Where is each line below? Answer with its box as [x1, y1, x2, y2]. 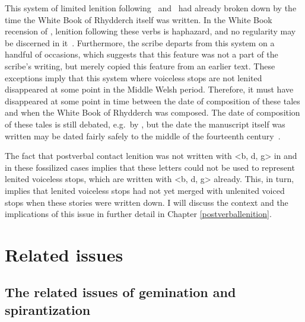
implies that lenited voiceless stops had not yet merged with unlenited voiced [5, 184, 285, 196]
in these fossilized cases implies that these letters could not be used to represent [5, 161, 295, 173]
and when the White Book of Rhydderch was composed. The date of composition [5, 106, 300, 119]
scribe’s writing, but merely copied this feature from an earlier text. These [5, 59, 275, 72]
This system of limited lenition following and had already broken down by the [5, 2, 297, 14]
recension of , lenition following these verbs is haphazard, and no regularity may [5, 25, 296, 37]
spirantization [5, 300, 91, 318]
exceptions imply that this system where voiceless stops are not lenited [5, 71, 262, 84]
